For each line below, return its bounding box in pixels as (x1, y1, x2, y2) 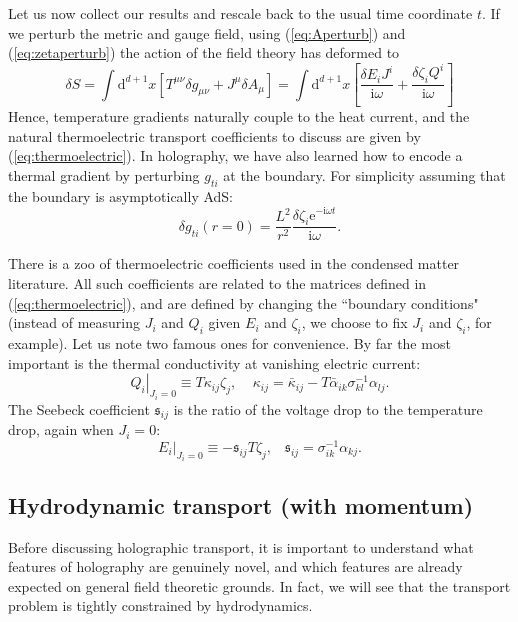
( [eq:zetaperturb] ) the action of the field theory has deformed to (8, 42, 400, 63)
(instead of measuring (8, 312, 141, 333)
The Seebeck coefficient (8, 398, 150, 419)
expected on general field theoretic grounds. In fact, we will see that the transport (8, 575, 511, 596)
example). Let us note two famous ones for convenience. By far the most (8, 332, 451, 353)
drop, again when (8, 419, 114, 440)
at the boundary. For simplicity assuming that (223, 165, 506, 186)
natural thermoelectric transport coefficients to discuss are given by (8, 125, 421, 146)
